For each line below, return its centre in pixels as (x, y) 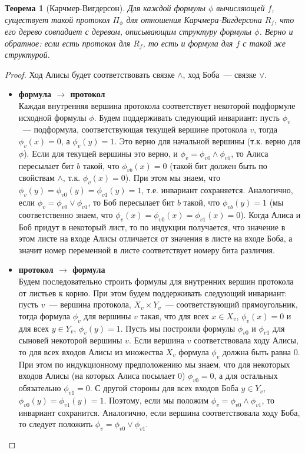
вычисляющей (241, 8)
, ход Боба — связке (220, 74)
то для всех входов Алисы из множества (91, 351)
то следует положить (56, 424)
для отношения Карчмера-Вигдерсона (194, 19)
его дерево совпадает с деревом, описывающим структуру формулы (128, 32)
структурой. (27, 54)
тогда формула (44, 315)
